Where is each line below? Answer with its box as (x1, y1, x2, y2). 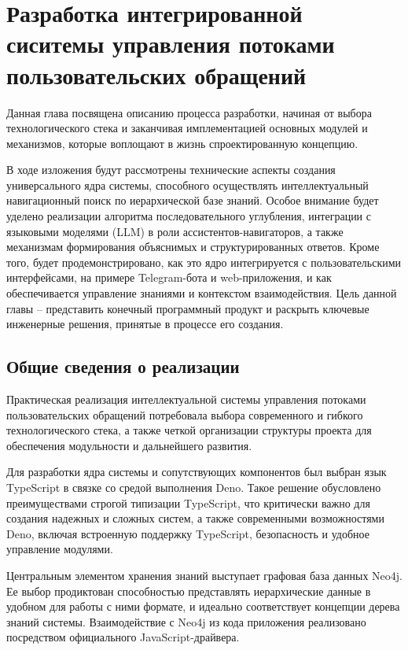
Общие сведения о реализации (6, 354, 240, 379)
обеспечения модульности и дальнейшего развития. (6, 437, 252, 453)
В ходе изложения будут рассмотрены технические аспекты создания (6, 161, 336, 178)
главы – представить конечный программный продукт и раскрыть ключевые (6, 300, 369, 316)
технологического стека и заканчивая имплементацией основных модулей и (6, 120, 368, 136)
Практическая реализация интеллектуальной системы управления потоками (6, 391, 366, 408)
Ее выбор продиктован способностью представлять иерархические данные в (6, 582, 371, 599)
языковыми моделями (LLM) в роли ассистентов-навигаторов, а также (6, 223, 344, 239)
